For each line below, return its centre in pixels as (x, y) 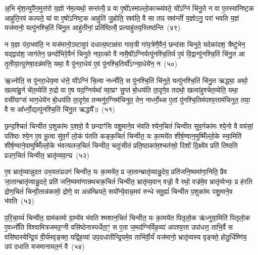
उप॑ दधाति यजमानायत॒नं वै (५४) (45, 246)
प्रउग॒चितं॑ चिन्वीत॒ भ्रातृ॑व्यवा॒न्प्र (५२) (47, 155)
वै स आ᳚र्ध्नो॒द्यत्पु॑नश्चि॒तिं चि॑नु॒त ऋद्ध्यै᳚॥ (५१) (60, 109)
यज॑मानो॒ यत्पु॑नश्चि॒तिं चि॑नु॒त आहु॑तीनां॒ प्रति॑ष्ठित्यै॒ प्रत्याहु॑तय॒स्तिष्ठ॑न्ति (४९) (93, 27)
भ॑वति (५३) (19, 201)
